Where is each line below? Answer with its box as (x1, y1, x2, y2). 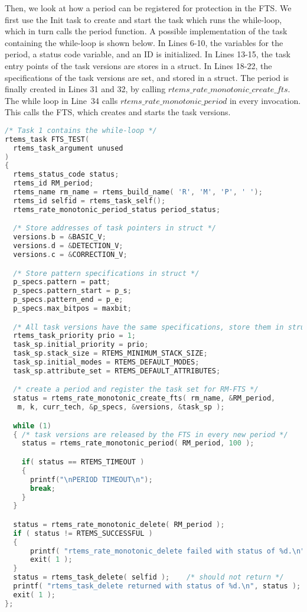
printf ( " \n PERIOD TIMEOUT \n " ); (30, 475, 153, 484)
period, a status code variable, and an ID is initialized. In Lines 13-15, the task (5, 48, 290, 60)
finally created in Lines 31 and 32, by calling (5, 83, 166, 95)
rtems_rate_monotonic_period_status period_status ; (13, 205, 221, 214)
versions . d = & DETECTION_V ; (13, 242, 123, 250)
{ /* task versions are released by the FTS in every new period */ (13, 430, 288, 439)
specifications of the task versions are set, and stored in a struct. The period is (5, 71, 289, 83)
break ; (30, 484, 55, 493)
